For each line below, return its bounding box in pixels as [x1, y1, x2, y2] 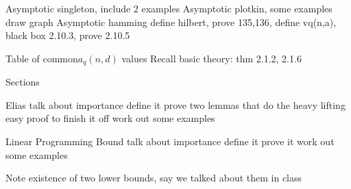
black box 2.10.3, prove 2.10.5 [5, 28, 130, 42]
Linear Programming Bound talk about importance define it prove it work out [5, 134, 335, 149]
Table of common [5, 51, 78, 65]
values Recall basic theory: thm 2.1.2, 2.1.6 [121, 51, 302, 65]
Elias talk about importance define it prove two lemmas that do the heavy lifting [5, 97, 346, 112]
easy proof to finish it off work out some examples [5, 111, 215, 125]
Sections [5, 75, 40, 89]
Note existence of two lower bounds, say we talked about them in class [5, 171, 302, 185]
